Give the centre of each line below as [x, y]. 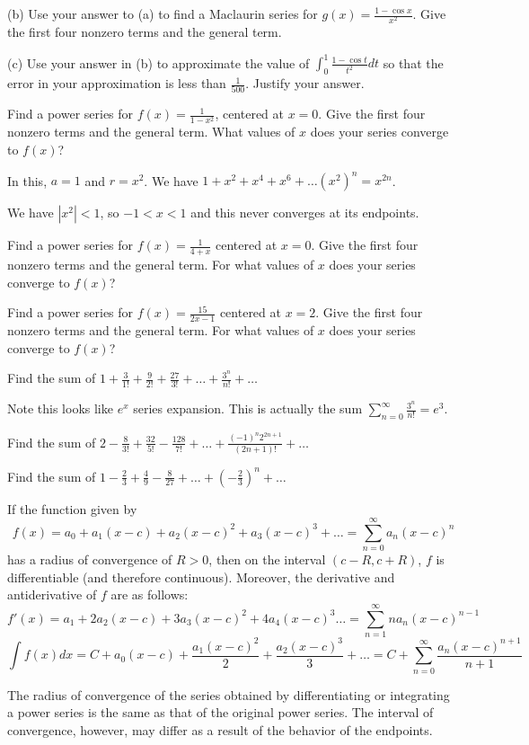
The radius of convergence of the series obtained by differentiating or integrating [229, 694]
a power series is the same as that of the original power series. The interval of [220, 712]
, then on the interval [267, 559]
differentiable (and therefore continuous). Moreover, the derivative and [201, 576]
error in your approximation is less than [117, 83]
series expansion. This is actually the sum [248, 408]
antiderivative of [52, 594]
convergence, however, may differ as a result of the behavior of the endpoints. [220, 729]
